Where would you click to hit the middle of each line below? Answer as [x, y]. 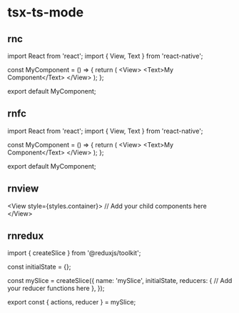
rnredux [26, 236]
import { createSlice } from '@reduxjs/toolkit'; [74, 253]
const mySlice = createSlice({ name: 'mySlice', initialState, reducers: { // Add [120, 281]
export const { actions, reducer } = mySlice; [72, 302]
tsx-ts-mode [46, 13]
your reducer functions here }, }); [56, 288]
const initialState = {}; [39, 267]
